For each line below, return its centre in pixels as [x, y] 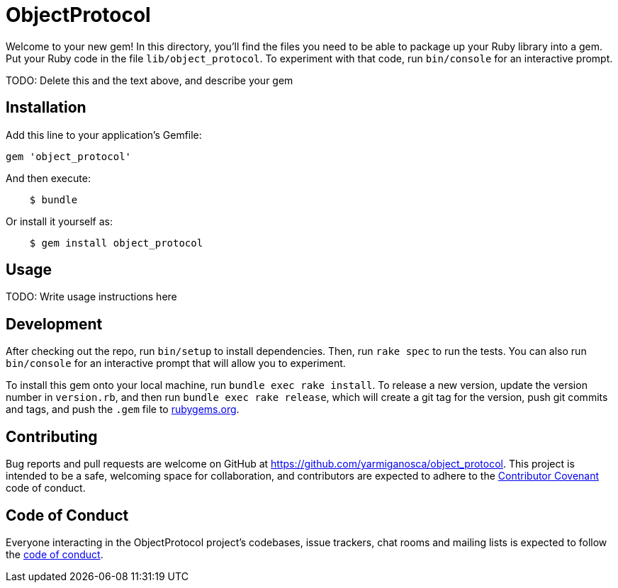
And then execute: [48, 178]
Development [54, 324]
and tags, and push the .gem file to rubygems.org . [123, 409]
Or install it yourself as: [59, 221]
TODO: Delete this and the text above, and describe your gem [150, 80]
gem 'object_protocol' [69, 156]
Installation [46, 108]
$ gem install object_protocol [116, 243]
